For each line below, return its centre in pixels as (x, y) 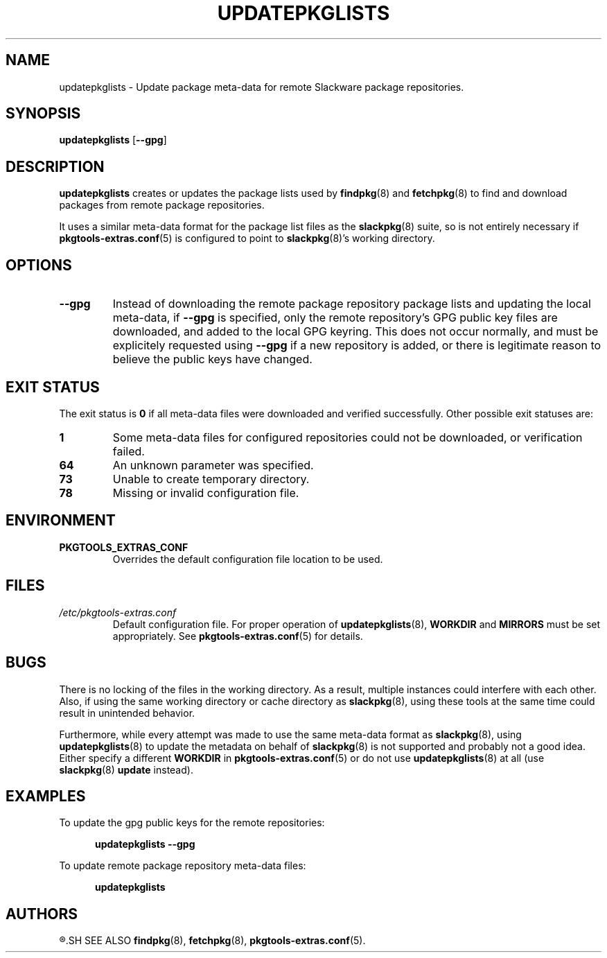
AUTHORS (42, 914)
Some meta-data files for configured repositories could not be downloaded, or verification (348, 437)
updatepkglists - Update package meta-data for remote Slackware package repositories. (262, 87)
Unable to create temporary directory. (211, 479)
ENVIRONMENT (61, 521)
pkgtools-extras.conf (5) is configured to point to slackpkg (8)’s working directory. (247, 238)
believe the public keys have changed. (212, 359)
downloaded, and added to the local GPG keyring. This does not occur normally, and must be (355, 332)
